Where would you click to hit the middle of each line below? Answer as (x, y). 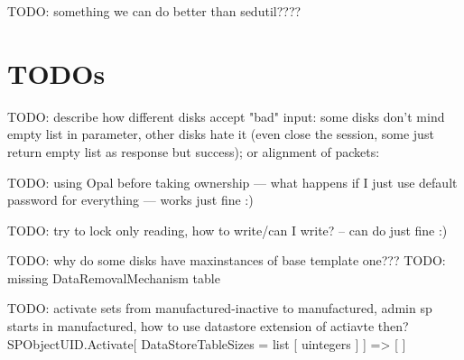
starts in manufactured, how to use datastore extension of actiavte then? (208, 326)
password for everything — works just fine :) (130, 200)
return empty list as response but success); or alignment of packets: (194, 151)
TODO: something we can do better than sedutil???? (154, 11)
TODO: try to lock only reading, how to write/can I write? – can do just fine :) (227, 230)
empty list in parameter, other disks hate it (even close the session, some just (221, 134)
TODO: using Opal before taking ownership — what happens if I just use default (232, 182)
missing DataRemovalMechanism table (114, 277)
